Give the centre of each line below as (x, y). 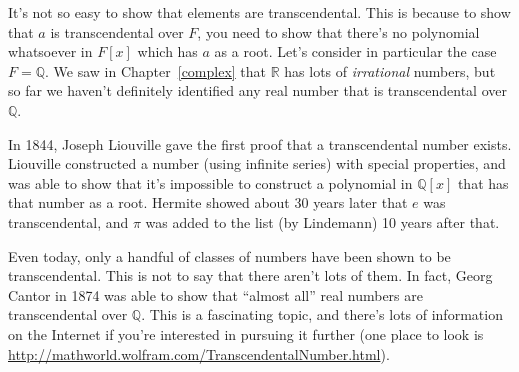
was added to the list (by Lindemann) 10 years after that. (322, 221)
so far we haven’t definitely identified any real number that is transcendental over (257, 90)
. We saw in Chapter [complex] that (156, 70)
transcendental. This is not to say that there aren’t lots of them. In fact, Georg (250, 275)
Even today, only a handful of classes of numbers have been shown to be (229, 255)
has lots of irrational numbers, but (390, 70)
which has (167, 51)
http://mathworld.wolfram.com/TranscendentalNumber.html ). (199, 353)
